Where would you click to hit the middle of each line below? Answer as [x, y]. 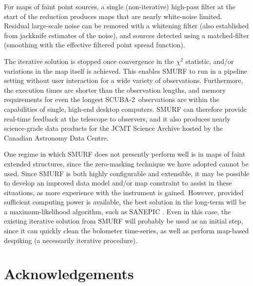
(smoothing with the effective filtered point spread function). [95, 45]
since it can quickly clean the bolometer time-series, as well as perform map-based [126, 231]
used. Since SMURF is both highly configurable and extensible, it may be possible [127, 173]
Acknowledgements [69, 274]
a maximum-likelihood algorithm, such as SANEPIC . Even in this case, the [117, 211]
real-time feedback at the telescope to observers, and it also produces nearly [117, 118]
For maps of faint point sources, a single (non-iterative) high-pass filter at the [120, 6]
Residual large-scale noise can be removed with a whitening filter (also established [126, 26]
